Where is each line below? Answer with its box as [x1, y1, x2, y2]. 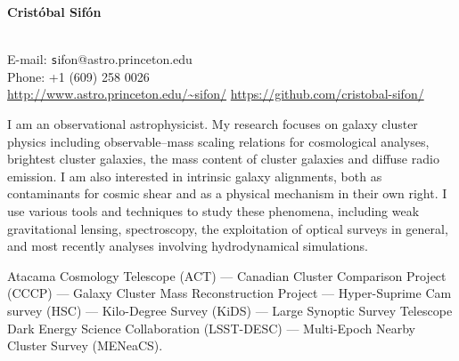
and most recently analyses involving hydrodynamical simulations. [7, 237, 368, 255]
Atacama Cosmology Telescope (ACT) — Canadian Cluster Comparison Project [7, 266, 447, 285]
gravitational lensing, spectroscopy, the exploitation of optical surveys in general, [7, 219, 448, 237]
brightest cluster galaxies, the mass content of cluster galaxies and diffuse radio [7, 149, 439, 168]
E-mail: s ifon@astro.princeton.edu [7, 50, 193, 68]
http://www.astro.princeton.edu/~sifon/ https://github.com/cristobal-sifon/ [7, 84, 424, 103]
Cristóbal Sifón [7, 3, 102, 20]
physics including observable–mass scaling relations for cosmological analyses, [7, 132, 430, 150]
